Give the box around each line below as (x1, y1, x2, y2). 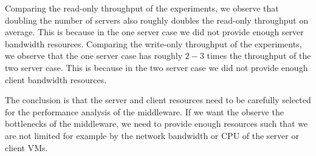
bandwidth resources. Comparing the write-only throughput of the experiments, (5, 37, 302, 50)
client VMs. (5, 141, 48, 154)
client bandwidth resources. (5, 73, 107, 86)
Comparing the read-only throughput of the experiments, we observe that (5, 2, 279, 14)
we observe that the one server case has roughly (5, 49, 183, 62)
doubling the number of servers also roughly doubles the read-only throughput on (5, 13, 309, 26)
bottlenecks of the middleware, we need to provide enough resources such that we (5, 117, 308, 130)
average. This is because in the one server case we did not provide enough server (5, 25, 304, 38)
